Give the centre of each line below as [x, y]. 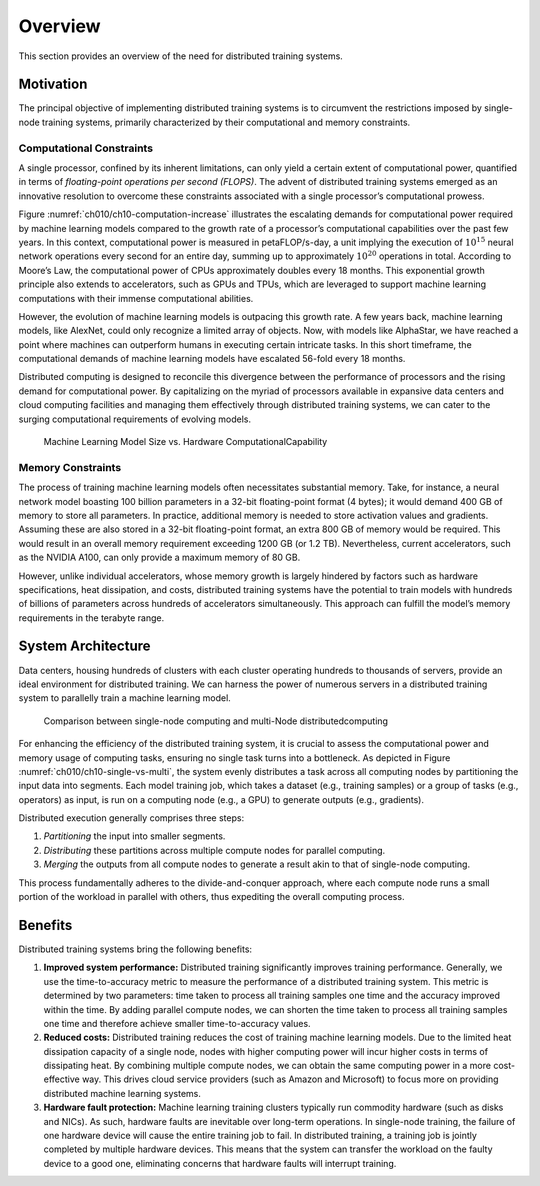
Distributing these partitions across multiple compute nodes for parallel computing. [214, 850]
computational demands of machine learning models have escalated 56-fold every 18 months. [212, 359]
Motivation [53, 84]
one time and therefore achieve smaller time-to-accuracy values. [177, 1023]
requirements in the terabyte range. [91, 617]
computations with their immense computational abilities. [136, 298]
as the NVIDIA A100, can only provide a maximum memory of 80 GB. [159, 557]
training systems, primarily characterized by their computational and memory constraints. [226, 122]
